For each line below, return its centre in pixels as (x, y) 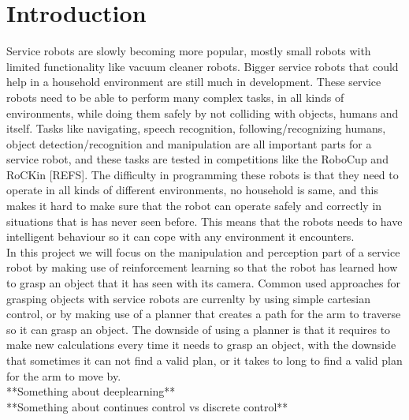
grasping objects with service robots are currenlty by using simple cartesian (189, 298)
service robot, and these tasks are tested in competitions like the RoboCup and (197, 159)
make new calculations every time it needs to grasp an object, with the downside (201, 345)
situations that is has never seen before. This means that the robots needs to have (204, 221)
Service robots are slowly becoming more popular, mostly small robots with (189, 51)
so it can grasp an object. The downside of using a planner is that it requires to (199, 329)
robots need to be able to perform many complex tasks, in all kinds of (175, 97)
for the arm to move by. (64, 375)
